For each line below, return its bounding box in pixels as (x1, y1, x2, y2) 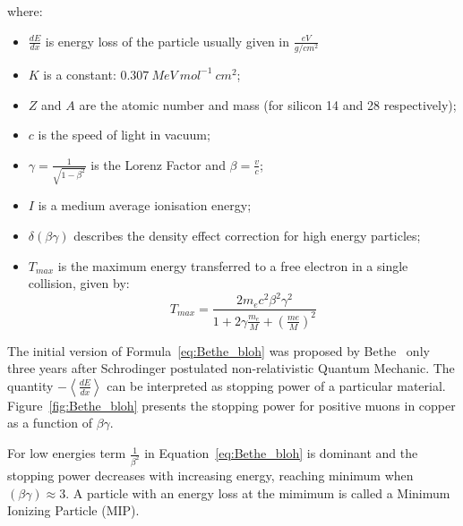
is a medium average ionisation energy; (38, 196, 252, 215)
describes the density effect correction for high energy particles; (73, 225, 421, 244)
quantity (7, 376, 54, 394)
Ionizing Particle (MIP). (7, 501, 140, 520)
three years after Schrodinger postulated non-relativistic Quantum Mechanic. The (7, 359, 455, 378)
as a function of (7, 413, 92, 432)
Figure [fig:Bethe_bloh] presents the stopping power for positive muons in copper (7, 395, 456, 414)
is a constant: (43, 64, 116, 83)
